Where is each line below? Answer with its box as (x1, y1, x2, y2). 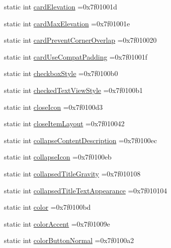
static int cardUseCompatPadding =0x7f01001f (4, 51, 148, 62)
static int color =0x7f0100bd (4, 202, 91, 212)
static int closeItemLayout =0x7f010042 (4, 118, 125, 129)
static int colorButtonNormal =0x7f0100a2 (4, 235, 134, 246)
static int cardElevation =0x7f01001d (4, 1, 117, 11)
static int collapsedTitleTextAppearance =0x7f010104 (4, 185, 168, 195)
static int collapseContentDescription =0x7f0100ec (4, 135, 157, 145)
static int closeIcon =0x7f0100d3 (4, 101, 103, 112)
